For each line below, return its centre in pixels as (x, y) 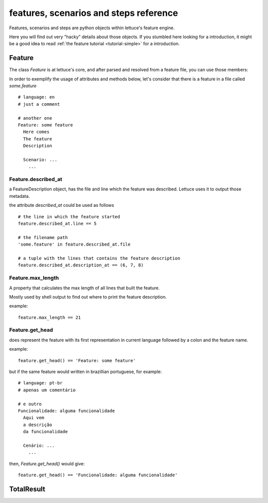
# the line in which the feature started (69, 217)
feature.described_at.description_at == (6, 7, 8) (81, 265)
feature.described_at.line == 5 (57, 224)
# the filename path (43, 237)
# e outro (30, 404)
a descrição (37, 425)
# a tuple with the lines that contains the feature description (99, 258)
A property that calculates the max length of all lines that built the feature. (84, 288)
